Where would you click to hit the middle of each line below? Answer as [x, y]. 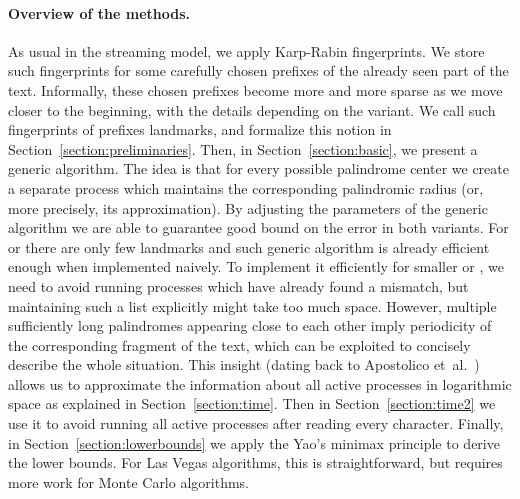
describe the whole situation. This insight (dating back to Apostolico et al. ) [244, 364]
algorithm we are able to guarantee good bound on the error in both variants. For [258, 227]
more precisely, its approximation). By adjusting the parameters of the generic [248, 207]
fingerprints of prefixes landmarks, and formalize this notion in [200, 129]
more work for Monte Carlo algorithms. [128, 481]
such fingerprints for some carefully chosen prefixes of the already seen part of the [258, 70]
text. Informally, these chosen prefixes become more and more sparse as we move [255, 89]
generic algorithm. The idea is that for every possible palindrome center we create [258, 168]
